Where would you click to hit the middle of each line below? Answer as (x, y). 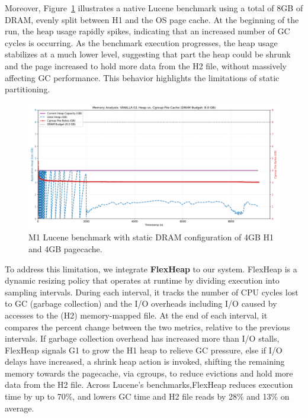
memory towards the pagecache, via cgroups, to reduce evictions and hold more (149, 373)
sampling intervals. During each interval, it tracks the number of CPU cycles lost (152, 292)
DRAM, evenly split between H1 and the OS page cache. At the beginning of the (152, 19)
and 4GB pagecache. (65, 248)
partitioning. (28, 89)
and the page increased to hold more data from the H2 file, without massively (146, 65)
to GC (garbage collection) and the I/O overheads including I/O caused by (141, 303)
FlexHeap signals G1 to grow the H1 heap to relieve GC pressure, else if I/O (144, 350)
